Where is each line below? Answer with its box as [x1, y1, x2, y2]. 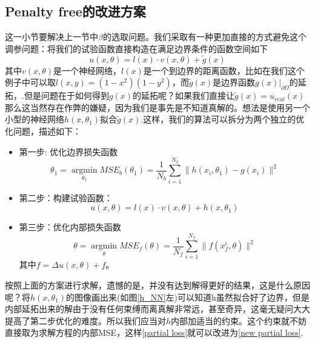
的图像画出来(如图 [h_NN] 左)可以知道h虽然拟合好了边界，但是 [66, 290, 310, 303]
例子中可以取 [5, 76, 56, 88]
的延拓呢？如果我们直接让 [133, 89, 235, 102]
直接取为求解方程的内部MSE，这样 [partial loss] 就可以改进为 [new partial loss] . [5, 326, 303, 339]
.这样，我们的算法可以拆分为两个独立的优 [141, 113, 305, 125]
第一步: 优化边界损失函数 [19, 145, 118, 158]
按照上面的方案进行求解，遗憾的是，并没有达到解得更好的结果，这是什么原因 [5, 279, 310, 291]
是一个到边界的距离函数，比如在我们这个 [143, 64, 305, 76]
